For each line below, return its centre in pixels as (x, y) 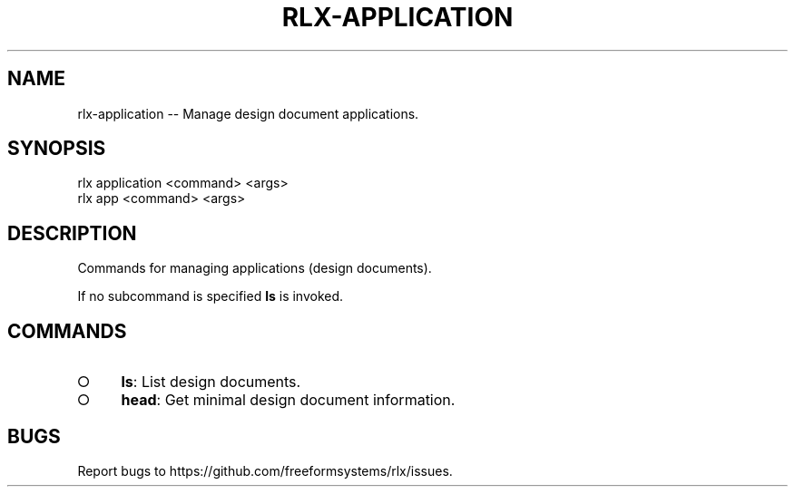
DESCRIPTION (72, 233)
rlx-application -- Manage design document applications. (248, 113)
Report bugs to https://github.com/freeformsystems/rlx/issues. (265, 470)
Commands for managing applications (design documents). (255, 268)
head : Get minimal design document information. (288, 400)
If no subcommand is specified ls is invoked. (211, 296)
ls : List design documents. (211, 382)
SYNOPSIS (57, 149)
